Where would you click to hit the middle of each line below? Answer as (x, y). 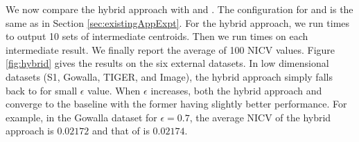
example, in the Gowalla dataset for (81, 117)
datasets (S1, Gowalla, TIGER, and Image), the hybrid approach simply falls (169, 76)
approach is (30, 131)
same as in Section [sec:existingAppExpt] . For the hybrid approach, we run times (178, 22)
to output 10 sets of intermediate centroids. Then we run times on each (157, 36)
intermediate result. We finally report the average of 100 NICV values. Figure (170, 49)
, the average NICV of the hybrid (260, 117)
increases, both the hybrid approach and (236, 90)
